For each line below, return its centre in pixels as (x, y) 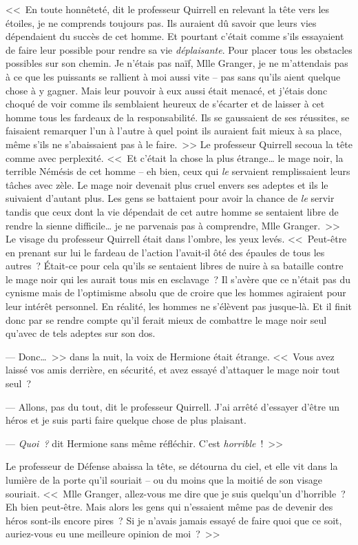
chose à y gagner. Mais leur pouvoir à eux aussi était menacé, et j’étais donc (167, 90)
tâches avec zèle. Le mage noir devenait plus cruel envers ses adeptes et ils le (167, 184)
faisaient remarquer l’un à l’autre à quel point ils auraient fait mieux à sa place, (174, 131)
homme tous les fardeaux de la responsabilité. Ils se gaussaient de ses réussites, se (178, 117)
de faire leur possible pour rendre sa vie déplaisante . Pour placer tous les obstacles (179, 49)
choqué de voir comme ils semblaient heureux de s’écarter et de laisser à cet (165, 104)
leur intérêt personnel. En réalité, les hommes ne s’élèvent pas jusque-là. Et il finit (179, 306)
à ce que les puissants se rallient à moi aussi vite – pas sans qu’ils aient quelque (173, 76)
